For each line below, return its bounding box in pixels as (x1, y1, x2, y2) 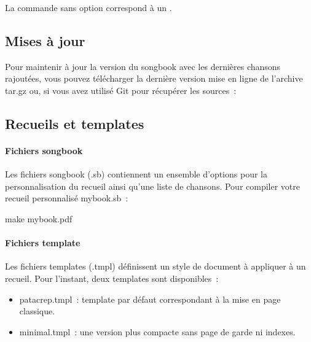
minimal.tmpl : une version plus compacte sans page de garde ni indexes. (19, 325, 296, 338)
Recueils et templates (5, 114, 144, 133)
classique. (19, 305, 55, 317)
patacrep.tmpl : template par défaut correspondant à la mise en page (19, 292, 281, 305)
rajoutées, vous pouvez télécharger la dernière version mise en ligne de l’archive (5, 72, 303, 85)
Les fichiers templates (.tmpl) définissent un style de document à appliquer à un (5, 260, 306, 273)
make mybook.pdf (5, 212, 73, 225)
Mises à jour (5, 31, 85, 50)
